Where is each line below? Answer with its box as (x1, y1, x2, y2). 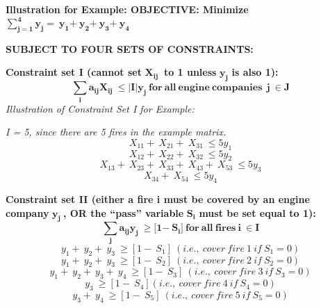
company (6, 205, 49, 220)
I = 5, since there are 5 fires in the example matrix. (6, 124, 227, 139)
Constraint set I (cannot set (6, 65, 142, 79)
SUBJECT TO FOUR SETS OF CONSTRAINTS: (6, 41, 254, 56)
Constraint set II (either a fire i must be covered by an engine (6, 191, 310, 206)
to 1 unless (163, 65, 217, 79)
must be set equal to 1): (199, 205, 316, 220)
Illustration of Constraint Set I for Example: (6, 101, 195, 115)
